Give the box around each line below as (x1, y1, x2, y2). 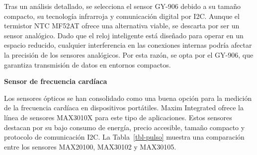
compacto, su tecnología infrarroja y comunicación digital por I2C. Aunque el (4, 10, 240, 21)
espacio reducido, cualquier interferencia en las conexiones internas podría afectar (4, 40, 252, 50)
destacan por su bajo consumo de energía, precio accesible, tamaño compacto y (4, 122, 245, 132)
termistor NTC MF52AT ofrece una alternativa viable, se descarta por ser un (4, 20, 240, 31)
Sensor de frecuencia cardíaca (4, 76, 107, 86)
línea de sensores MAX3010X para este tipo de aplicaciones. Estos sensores (4, 112, 232, 122)
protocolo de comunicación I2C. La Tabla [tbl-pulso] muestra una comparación (4, 132, 245, 142)
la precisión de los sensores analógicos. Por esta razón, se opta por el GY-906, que (4, 49, 254, 60)
